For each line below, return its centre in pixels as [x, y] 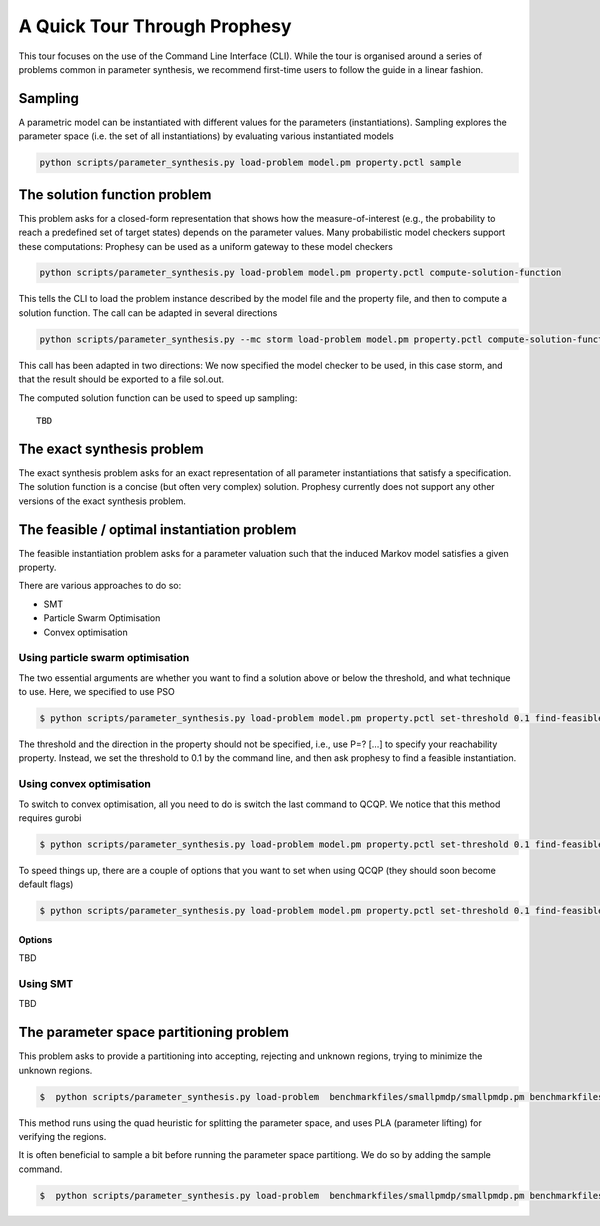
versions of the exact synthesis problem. [102, 501]
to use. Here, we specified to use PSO [96, 692]
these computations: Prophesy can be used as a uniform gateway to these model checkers [206, 246]
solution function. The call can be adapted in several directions [148, 312]
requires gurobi [50, 817]
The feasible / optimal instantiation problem [157, 529]
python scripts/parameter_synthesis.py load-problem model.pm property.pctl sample [250, 163]
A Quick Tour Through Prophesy [155, 26]
